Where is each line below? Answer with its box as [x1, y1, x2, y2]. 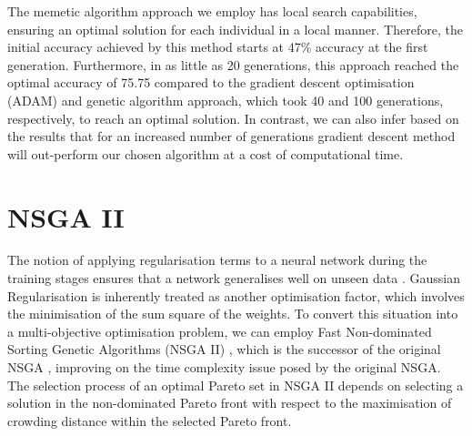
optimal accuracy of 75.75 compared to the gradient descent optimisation [7, 73, 415, 92]
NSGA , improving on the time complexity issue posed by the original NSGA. [7, 358, 441, 377]
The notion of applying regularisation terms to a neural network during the [7, 250, 427, 269]
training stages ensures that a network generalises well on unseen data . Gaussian [7, 269, 460, 288]
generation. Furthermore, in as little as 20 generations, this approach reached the [7, 55, 459, 74]
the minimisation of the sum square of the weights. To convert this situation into [7, 304, 458, 323]
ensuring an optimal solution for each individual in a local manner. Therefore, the [7, 19, 463, 38]
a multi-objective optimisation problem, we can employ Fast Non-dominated [7, 321, 432, 340]
